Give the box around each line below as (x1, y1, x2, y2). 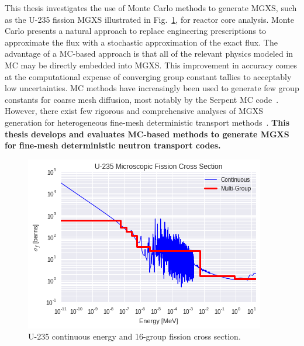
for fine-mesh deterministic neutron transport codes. (5, 139, 221, 151)
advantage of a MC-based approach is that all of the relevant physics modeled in (5, 47, 293, 60)
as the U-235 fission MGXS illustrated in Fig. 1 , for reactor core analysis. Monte (5, 13, 294, 25)
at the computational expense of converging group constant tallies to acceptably (5, 70, 292, 82)
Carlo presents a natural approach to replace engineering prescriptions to (5, 25, 267, 37)
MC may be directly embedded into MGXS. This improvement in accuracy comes (5, 58, 298, 71)
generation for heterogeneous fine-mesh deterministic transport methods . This (5, 116, 289, 128)
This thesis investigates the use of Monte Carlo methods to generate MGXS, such (5, 2, 297, 13)
